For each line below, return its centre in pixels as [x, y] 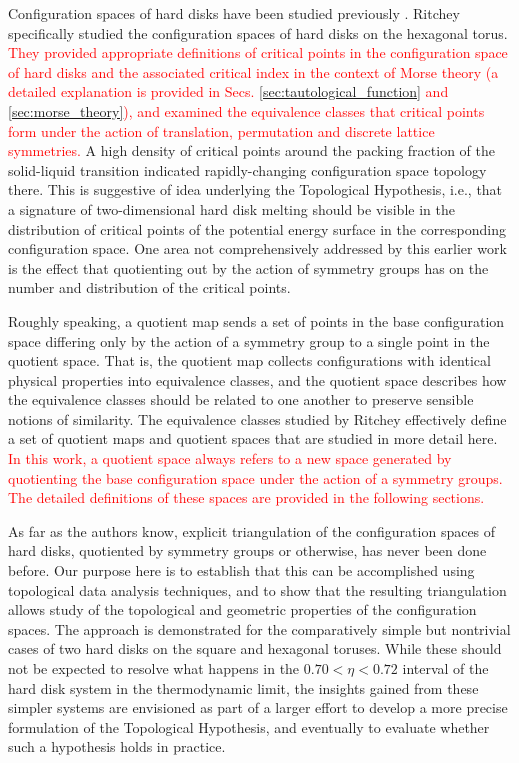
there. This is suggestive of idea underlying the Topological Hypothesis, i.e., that [255, 189]
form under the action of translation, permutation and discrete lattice [221, 130]
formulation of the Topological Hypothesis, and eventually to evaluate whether [249, 726]
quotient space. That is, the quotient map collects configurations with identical [249, 360]
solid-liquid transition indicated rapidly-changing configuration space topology [247, 169]
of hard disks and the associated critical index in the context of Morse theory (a [253, 71]
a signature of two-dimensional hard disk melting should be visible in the [231, 208]
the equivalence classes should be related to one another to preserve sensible [241, 399]
